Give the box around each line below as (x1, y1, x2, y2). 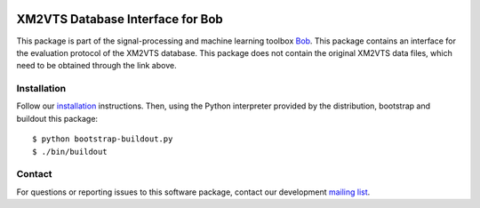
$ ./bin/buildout (32, 147, 108, 156)
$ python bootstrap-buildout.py (32, 134, 173, 144)
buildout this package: (16, 113, 98, 124)
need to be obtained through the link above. (16, 60, 177, 71)
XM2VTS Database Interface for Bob (16, 12, 224, 27)
